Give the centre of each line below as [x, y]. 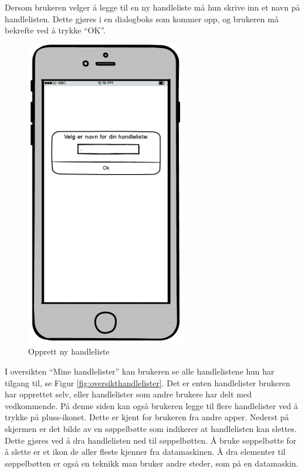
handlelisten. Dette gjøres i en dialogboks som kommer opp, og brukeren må [142, 18]
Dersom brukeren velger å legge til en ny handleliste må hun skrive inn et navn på [152, 7]
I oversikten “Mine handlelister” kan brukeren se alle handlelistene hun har [140, 371]
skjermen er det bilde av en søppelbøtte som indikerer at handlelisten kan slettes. [151, 428]
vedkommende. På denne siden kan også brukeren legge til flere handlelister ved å [151, 405]
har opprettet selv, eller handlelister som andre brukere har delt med [128, 394]
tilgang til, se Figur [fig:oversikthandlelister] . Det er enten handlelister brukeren [148, 382]
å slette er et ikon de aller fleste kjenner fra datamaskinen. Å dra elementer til [145, 452]
